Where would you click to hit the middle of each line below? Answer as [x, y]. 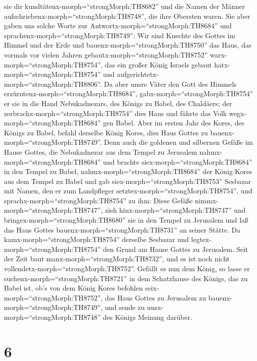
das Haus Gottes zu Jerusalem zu [156, 297]
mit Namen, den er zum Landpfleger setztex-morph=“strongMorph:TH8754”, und [128, 191]
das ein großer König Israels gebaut [158, 64]
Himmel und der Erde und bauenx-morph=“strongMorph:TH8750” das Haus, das [128, 45]
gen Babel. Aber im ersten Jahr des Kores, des [174, 123]
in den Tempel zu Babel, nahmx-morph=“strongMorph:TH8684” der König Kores [128, 171]
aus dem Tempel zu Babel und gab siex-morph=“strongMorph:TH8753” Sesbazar [128, 181]
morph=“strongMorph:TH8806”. [53, 84]
